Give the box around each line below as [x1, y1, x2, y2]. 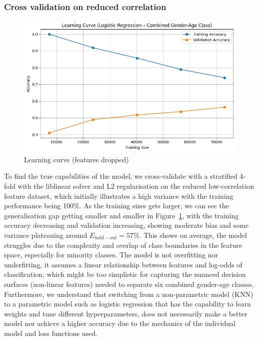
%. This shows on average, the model [133, 229, 247, 240]
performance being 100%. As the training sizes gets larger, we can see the [4, 200, 229, 211]
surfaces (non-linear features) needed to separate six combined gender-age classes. [4, 278, 254, 289]
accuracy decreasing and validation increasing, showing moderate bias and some [4, 220, 248, 230]
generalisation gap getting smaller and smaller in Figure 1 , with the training [4, 210, 239, 220]
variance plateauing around [4, 229, 87, 240]
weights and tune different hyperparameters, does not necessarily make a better [4, 308, 247, 318]
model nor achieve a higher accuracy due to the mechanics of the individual [4, 318, 235, 328]
